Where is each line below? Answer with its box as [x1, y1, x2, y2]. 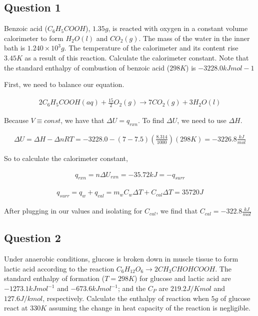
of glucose [220, 292, 250, 303]
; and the [117, 283, 146, 293]
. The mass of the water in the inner [138, 32, 250, 43]
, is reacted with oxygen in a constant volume [108, 23, 248, 33]
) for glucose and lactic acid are [134, 273, 231, 283]
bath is [4, 42, 25, 53]
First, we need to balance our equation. [4, 79, 124, 89]
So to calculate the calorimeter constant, [4, 152, 128, 163]
